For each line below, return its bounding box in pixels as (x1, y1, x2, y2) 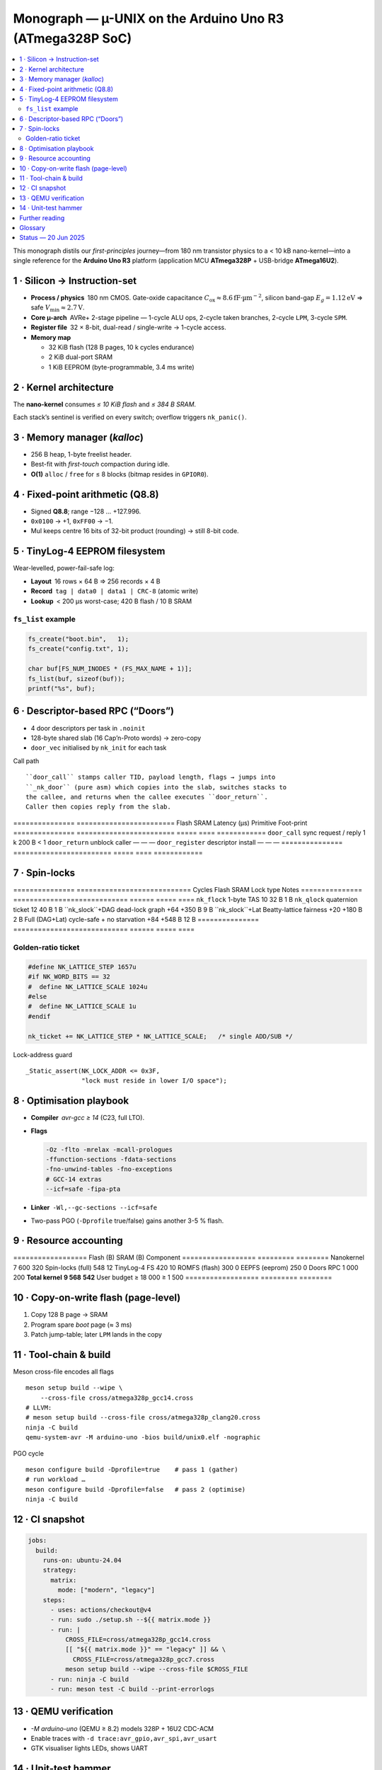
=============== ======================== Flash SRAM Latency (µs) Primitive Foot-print (13, 818, 308, 827)
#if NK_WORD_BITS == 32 (28, 973, 111, 981)
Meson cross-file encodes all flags (13, 1367, 115, 1376)
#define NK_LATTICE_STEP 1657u (28, 963, 137, 971)
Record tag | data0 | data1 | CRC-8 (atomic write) (30, 587, 199, 595)
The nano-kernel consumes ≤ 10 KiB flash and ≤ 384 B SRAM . (13, 400, 197, 409)
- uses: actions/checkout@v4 (50, 1606, 151, 1614)
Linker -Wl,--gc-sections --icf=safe (30, 1204, 158, 1212)
